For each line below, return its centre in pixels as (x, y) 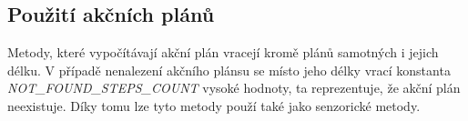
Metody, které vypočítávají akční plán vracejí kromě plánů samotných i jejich (223, 52)
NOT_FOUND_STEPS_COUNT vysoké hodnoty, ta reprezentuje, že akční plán (234, 88)
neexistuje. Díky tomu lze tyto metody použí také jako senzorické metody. (214, 105)
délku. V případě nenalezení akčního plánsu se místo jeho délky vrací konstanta (229, 70)
